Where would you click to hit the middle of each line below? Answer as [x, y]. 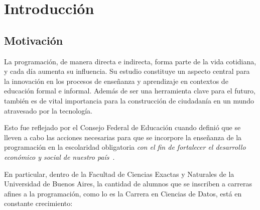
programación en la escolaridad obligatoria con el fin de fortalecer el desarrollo [125, 147]
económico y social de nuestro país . [59, 156]
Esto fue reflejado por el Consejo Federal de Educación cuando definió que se [122, 127]
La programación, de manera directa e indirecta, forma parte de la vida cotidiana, [130, 61]
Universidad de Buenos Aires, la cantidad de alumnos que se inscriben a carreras [128, 184]
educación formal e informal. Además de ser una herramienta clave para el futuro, [130, 91]
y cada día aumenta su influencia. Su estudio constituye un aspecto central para [127, 71]
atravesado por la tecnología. [48, 110]
